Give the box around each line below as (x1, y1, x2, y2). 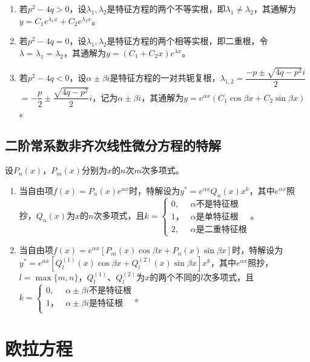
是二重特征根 (196, 225, 247, 234)
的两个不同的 (150, 270, 201, 283)
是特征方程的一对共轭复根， (110, 71, 220, 84)
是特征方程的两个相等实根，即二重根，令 (107, 34, 268, 47)
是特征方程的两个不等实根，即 (107, 2, 226, 15)
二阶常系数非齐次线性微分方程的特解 (5, 135, 221, 154)
